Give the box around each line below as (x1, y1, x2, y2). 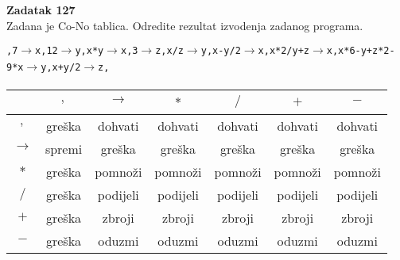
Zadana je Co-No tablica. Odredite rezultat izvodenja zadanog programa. (6, 17, 363, 33)
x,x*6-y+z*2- (326, 45, 395, 57)
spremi (45, 139, 83, 158)
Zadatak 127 (6, 2, 76, 17)
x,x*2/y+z (258, 45, 310, 57)
